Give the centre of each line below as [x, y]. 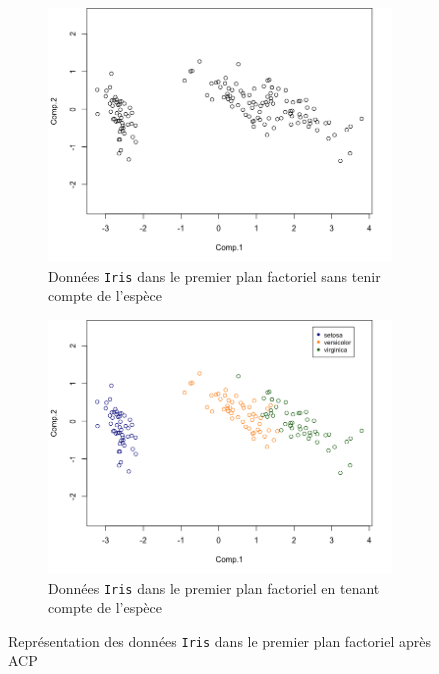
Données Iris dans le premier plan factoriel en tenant [214, 587]
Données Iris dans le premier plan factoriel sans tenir [214, 275]
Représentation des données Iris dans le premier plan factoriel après [219, 640]
